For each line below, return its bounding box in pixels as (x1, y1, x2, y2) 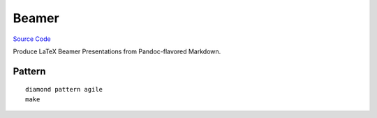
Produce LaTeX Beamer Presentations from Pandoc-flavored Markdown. (13, 47, 221, 56)
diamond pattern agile (25, 85, 103, 94)
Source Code (13, 35, 52, 43)
